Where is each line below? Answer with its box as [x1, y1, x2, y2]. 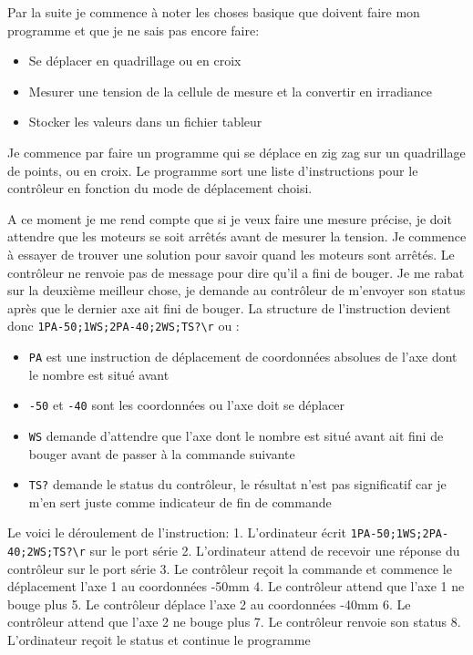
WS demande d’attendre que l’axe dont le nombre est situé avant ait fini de [28, 425, 444, 445]
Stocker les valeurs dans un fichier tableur [28, 112, 262, 131]
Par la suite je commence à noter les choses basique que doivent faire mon [7, 3, 420, 21]
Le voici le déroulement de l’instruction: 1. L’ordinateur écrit [7, 523, 347, 542]
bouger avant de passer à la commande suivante [28, 444, 295, 463]
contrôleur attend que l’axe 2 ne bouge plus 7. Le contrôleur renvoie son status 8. [7, 612, 461, 631]
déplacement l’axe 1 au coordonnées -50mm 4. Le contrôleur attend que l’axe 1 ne [7, 577, 465, 596]
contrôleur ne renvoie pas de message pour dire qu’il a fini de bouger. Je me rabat [7, 262, 465, 281]
